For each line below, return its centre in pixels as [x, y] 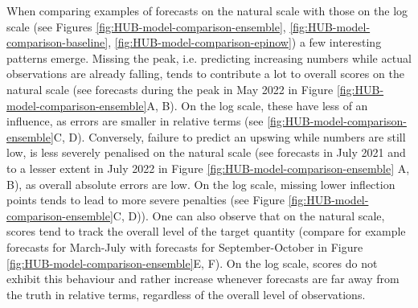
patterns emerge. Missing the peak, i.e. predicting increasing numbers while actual [209, 57]
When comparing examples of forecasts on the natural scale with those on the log [207, 10]
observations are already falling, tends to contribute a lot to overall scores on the [205, 74]
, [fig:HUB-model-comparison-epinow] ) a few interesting [245, 42]
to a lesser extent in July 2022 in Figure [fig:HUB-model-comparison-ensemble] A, [208, 168]
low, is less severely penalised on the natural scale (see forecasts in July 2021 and [206, 152]
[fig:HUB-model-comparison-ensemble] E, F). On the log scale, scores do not [192, 263]
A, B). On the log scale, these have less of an [257, 105]
